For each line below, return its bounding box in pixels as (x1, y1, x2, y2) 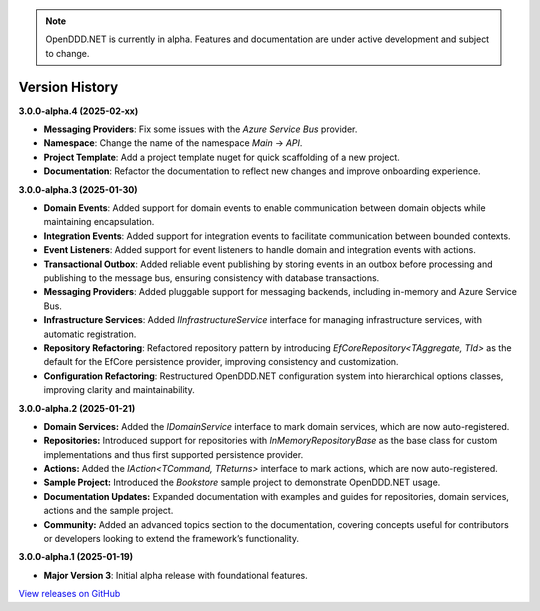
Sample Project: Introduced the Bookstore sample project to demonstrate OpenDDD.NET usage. (43, 476, 441, 489)
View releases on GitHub (18, 588, 121, 600)
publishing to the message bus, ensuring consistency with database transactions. (43, 271, 380, 284)
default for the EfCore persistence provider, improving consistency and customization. (43, 356, 399, 368)
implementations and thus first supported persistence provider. (43, 448, 304, 460)
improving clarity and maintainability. (43, 384, 195, 396)
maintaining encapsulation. (43, 216, 155, 228)
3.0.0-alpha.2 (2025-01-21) (18, 402, 136, 414)
